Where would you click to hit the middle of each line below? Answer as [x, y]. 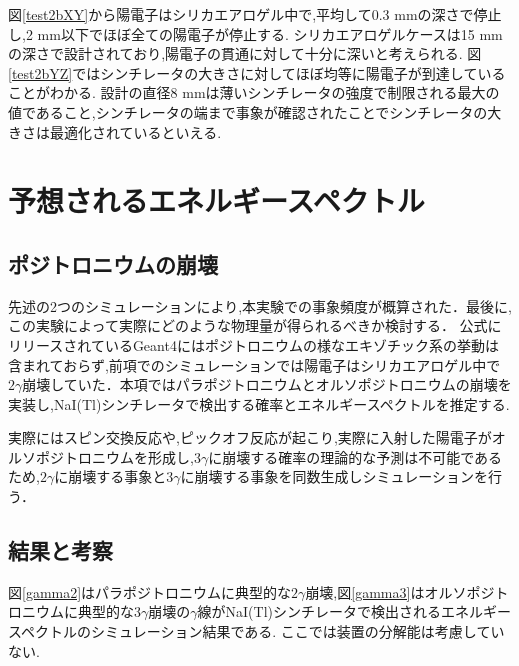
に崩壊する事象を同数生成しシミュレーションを [334, 476]
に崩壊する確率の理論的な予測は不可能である [355, 456]
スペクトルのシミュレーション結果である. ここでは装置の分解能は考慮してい [256, 631]
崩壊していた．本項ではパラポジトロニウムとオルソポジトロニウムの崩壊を [267, 384]
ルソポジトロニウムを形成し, [101, 456]
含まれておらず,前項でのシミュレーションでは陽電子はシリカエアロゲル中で [254, 364]
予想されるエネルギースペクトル [216, 200]
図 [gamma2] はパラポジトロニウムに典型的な [150, 591]
